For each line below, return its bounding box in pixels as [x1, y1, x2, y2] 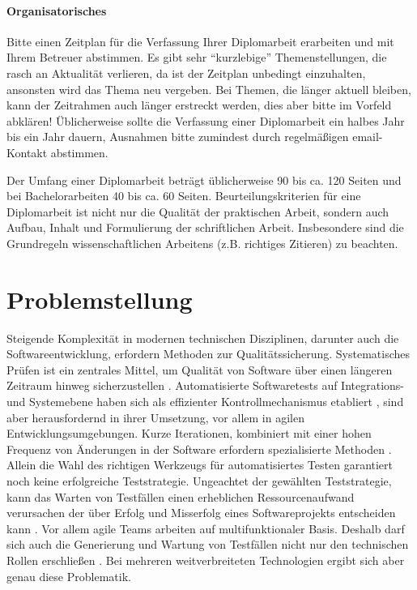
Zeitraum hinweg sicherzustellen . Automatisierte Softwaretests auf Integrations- [6, 377, 405, 394]
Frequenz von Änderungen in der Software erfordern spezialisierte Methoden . [6, 440, 392, 457]
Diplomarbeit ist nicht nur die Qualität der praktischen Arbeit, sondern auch [6, 203, 389, 220]
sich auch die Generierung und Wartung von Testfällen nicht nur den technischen [6, 536, 409, 553]
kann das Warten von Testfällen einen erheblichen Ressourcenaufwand [6, 488, 355, 505]
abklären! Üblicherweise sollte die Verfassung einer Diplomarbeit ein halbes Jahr [6, 112, 405, 129]
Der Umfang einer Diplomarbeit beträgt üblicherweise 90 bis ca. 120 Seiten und [6, 171, 402, 188]
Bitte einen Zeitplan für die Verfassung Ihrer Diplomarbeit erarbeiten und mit [6, 32, 394, 49]
